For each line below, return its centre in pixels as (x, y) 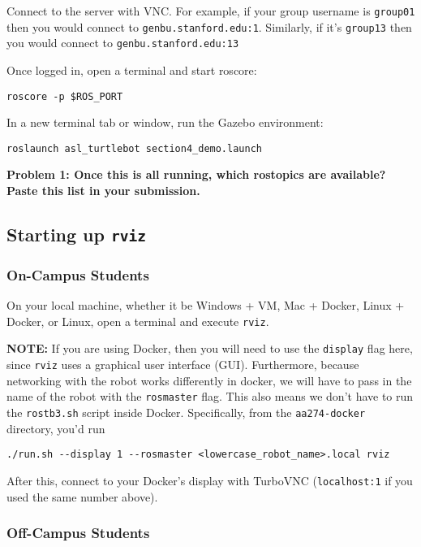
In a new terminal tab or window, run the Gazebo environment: (165, 122)
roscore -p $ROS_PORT (65, 96)
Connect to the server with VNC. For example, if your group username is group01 (211, 11)
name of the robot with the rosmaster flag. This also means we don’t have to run (210, 396)
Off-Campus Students (78, 533)
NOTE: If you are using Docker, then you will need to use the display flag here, (210, 348)
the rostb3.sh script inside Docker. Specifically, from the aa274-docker (186, 412)
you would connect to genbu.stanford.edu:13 (123, 43)
